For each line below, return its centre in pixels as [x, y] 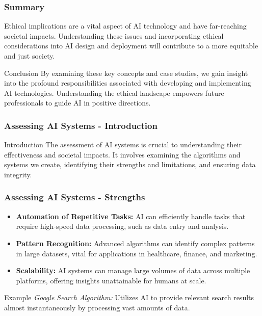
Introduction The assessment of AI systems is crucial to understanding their [123, 144]
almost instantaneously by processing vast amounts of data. [97, 307]
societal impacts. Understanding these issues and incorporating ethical [114, 35]
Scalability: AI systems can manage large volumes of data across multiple [133, 270]
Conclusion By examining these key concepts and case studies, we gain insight [126, 73]
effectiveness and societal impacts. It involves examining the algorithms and [122, 154]
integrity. [18, 174]
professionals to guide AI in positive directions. [77, 103]
